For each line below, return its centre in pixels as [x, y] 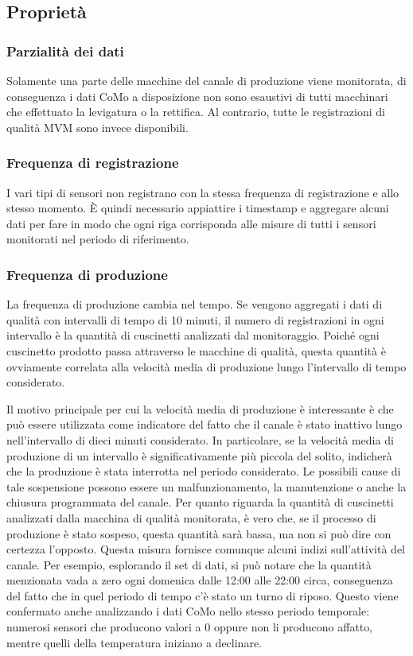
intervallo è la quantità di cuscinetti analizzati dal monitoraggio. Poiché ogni [193, 335]
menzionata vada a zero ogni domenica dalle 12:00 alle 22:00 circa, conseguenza [200, 580]
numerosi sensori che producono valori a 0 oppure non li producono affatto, [190, 627]
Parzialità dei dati [65, 50]
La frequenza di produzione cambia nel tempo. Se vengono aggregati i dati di [195, 304]
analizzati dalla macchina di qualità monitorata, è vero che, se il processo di [191, 517]
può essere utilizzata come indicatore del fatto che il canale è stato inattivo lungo [205, 424]
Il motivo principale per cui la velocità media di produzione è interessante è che [200, 408]
